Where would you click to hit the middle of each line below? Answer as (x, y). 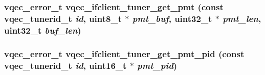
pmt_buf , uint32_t (172, 18)
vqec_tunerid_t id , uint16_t (65, 65)
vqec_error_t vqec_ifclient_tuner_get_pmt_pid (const (124, 53)
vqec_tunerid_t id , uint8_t (63, 18)
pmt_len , (242, 18)
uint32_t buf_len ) (43, 30)
